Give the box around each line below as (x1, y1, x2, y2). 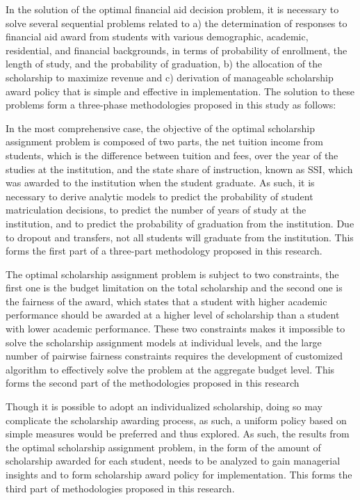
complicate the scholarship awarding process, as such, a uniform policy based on (6, 412, 347, 427)
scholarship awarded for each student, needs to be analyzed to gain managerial (6, 453, 341, 468)
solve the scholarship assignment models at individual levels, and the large (6, 334, 322, 349)
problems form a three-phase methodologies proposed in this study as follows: (6, 97, 336, 112)
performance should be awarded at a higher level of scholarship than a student (6, 307, 340, 322)
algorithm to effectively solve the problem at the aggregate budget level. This (6, 362, 335, 376)
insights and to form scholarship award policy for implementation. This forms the (6, 467, 352, 481)
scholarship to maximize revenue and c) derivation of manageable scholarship (6, 70, 334, 84)
